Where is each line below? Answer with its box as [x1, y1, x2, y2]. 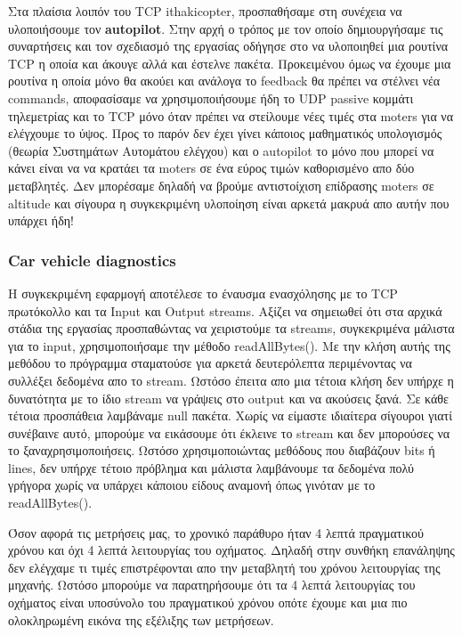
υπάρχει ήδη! [8, 211, 74, 230]
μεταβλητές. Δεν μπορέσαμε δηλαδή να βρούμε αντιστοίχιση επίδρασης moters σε [8, 175, 434, 194]
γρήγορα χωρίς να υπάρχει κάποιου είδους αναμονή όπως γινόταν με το [8, 476, 376, 494]
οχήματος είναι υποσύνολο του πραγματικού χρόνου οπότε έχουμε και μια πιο [8, 593, 408, 612]
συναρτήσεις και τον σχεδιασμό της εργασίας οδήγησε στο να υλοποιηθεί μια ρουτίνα [8, 37, 449, 55]
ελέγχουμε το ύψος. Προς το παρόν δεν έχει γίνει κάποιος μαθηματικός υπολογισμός [8, 124, 442, 142]
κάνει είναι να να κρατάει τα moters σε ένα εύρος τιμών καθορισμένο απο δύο [8, 159, 415, 177]
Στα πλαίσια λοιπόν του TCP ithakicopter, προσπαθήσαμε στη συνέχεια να [8, 2, 402, 20]
